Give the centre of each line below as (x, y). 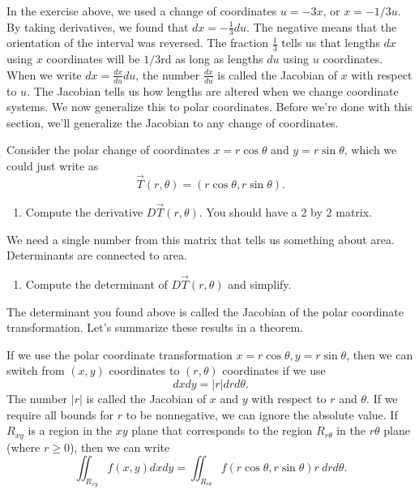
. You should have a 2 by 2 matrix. (285, 212)
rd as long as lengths (212, 59)
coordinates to (144, 370)
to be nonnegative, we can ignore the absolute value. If (262, 414)
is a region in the (70, 430)
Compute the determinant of (96, 284)
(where (24, 447)
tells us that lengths (331, 43)
